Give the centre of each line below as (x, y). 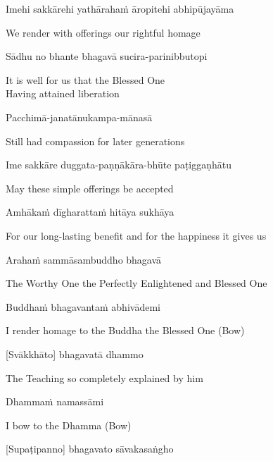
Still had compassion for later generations (95, 141)
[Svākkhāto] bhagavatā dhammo (75, 354)
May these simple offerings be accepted (90, 188)
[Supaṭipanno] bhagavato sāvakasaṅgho (90, 449)
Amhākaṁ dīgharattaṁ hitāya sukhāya (90, 212)
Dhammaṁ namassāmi (55, 401)
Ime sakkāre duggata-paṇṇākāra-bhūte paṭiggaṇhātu (119, 165)
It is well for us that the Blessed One (85, 79)
